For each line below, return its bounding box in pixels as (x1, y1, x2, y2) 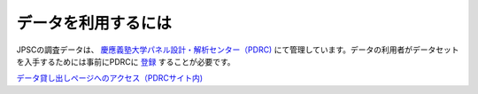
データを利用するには (16, 13, 173, 33)
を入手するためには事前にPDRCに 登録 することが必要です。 (16, 56, 235, 67)
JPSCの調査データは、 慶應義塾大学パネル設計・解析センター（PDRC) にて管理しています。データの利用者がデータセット (16, 44, 459, 55)
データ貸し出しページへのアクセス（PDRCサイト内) (16, 73, 204, 83)
